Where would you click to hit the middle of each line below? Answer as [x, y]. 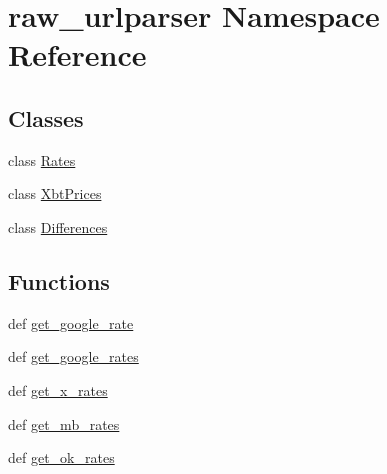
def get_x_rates [58, 389]
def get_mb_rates [64, 423]
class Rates [42, 159]
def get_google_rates [73, 356]
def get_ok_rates [61, 457]
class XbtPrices [55, 193]
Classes [46, 117]
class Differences [58, 226]
